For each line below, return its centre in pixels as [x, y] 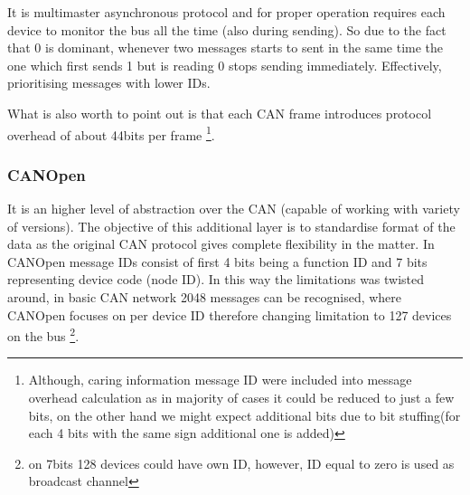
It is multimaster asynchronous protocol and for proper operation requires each [226, 12]
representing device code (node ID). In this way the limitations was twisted [216, 279]
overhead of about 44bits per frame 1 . [111, 133]
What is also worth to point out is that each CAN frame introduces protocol [220, 113]
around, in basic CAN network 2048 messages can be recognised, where [205, 297]
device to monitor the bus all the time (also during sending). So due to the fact [227, 29]
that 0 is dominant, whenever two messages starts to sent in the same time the [226, 48]
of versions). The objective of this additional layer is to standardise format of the [231, 226]
